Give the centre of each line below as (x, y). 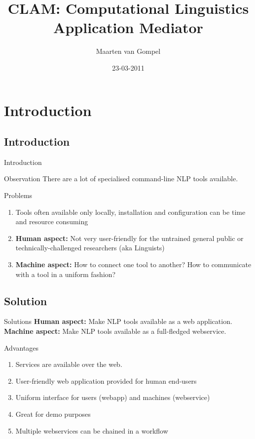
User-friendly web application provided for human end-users (106, 380)
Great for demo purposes (53, 414)
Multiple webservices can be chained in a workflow (92, 430)
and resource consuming (52, 221)
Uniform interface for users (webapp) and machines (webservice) (113, 397)
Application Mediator (128, 27)
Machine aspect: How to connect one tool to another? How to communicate (133, 264)
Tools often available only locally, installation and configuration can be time (130, 212)
